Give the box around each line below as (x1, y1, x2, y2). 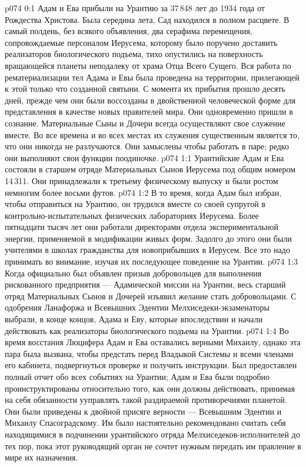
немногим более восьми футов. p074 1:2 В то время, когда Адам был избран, (5, 186, 282, 198)
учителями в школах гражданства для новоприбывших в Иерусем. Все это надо (5, 243, 290, 256)
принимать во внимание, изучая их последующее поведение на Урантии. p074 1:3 (5, 255, 298, 268)
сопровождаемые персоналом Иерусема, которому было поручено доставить (5, 36, 278, 48)
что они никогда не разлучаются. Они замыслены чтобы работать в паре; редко (5, 140, 289, 152)
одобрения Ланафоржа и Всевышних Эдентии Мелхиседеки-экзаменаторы (5, 301, 270, 313)
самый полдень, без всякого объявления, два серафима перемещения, (5, 25, 252, 37)
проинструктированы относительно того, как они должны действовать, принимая (5, 382, 295, 394)
